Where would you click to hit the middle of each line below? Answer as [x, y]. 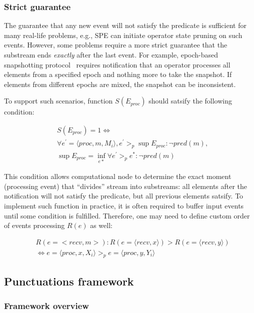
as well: [101, 225]
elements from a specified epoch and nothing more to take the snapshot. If [118, 74]
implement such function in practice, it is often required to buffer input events [124, 206]
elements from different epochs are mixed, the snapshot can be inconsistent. [120, 84]
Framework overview [46, 306]
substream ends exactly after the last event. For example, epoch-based [111, 54]
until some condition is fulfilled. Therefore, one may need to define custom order [127, 215]
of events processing [34, 225]
